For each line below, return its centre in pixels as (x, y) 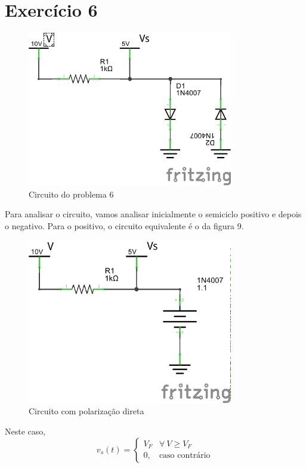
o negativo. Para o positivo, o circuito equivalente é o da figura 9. (124, 225)
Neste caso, (25, 431)
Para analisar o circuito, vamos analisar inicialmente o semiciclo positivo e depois (153, 214)
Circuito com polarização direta (86, 411)
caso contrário (185, 456)
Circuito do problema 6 (71, 194)
